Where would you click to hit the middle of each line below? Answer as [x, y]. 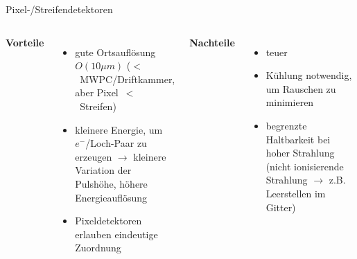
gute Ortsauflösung [115, 52]
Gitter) [281, 207]
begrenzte [286, 125]
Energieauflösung [111, 197]
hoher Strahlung [300, 153]
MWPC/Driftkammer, [128, 79]
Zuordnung [98, 248]
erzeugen [94, 156]
